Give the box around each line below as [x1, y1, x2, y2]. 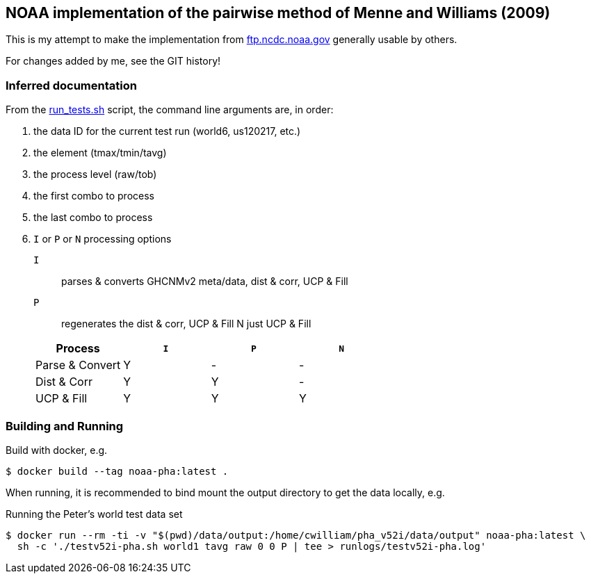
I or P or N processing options [33, 233, 172, 245]
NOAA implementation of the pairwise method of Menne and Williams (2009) [6, 4, 551, 22]
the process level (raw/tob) [33, 168, 157, 181]
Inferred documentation [6, 78, 137, 92]
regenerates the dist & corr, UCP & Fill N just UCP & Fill [61, 318, 311, 330]
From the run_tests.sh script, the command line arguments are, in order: [6, 104, 334, 116]
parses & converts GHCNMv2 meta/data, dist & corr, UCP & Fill [61, 275, 348, 288]
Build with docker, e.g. [6, 443, 108, 456]
